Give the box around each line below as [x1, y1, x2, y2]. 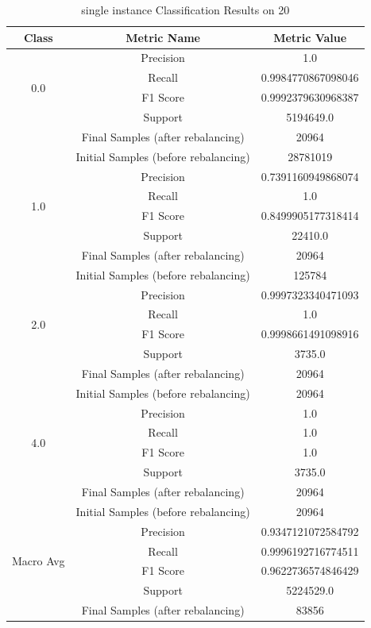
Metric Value [273, 29, 347, 45]
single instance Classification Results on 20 [81, 2, 290, 17]
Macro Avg [12, 552, 65, 568]
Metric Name [126, 29, 200, 45]
